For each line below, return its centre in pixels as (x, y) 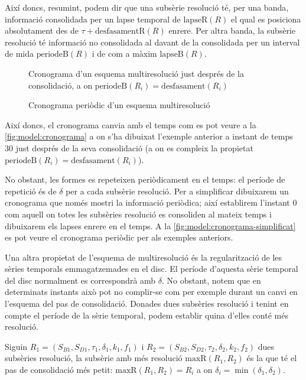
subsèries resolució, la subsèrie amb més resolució (94, 358)
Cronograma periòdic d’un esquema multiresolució (119, 105)
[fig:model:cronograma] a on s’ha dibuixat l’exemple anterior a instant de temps (149, 136)
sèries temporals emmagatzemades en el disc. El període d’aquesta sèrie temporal (152, 269)
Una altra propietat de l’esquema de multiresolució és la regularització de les (144, 257)
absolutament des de (42, 30)
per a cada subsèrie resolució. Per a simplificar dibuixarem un (177, 191)
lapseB (172, 55)
